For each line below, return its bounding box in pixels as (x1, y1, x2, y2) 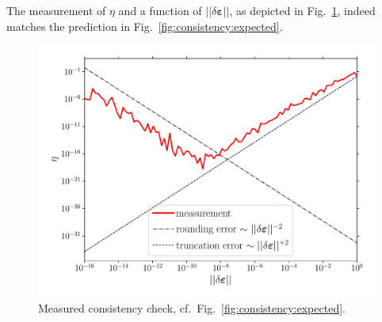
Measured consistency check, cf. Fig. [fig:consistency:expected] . (38, 299, 346, 316)
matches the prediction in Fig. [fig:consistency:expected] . (6, 17, 283, 34)
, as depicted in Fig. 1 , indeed (229, 2, 376, 18)
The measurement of (6, 2, 106, 18)
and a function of (118, 2, 202, 18)
